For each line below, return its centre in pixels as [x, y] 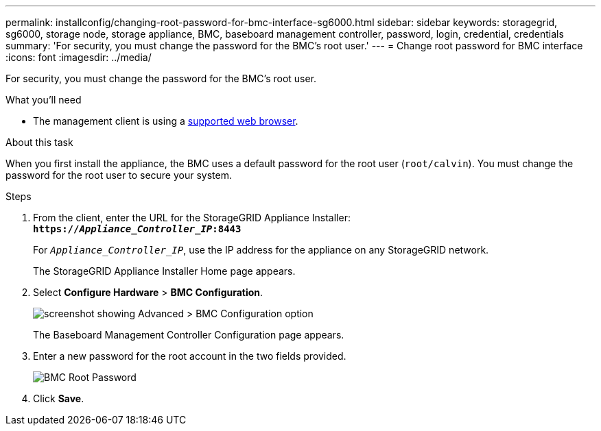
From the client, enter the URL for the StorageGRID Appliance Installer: [192, 218]
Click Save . [59, 398]
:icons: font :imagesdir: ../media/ [79, 57]
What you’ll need [44, 100]
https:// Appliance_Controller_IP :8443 [137, 229]
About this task [39, 142]
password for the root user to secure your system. [119, 175]
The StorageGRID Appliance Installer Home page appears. [164, 271]
